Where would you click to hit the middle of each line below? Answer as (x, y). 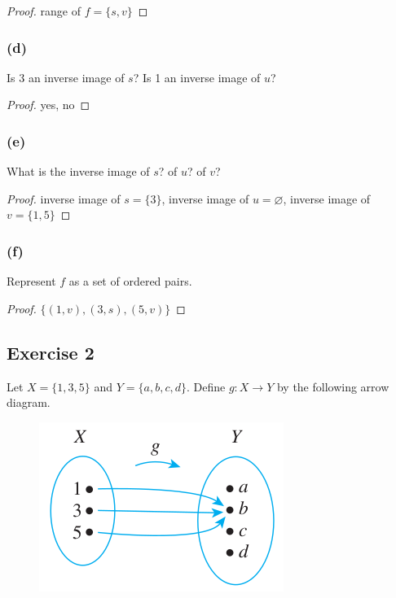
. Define (206, 386)
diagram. (29, 402)
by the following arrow (333, 386)
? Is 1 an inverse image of (197, 77)
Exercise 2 (51, 352)
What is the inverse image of (78, 171)
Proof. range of (44, 11)
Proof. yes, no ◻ (48, 105)
